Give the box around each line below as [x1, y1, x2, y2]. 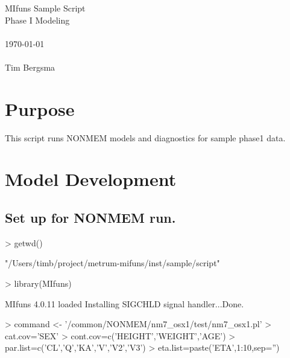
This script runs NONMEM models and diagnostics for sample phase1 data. [5, 131, 286, 144]
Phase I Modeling [5, 13, 70, 26]
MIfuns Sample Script [5, 2, 86, 14]
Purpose [5, 96, 75, 121]
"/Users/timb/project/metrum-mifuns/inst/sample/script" [5, 257, 220, 269]
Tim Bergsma [5, 60, 55, 73]
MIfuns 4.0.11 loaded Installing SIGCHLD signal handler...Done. [5, 297, 244, 310]
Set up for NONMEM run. [5, 208, 176, 227]
